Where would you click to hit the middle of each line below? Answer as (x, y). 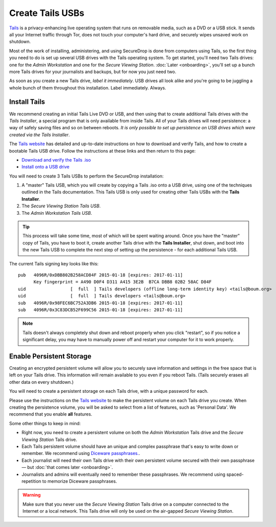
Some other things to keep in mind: (45, 423)
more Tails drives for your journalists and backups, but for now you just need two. (93, 72)
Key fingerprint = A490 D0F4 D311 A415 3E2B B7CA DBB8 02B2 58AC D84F (123, 282)
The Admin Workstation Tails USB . (57, 213)
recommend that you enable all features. (51, 414)
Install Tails (27, 102)
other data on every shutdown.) (41, 382)
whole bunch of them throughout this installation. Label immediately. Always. (88, 88)
